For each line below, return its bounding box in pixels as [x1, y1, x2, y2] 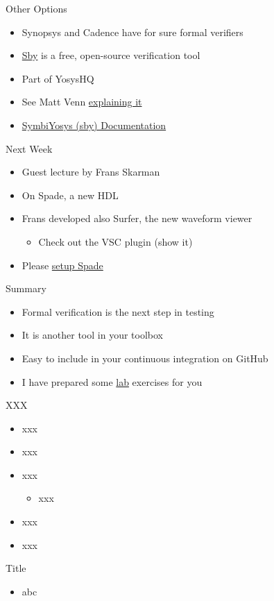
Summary [6, 281, 46, 296]
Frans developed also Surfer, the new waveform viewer [22, 211, 252, 226]
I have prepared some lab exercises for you [22, 374, 203, 389]
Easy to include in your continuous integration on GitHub [22, 350, 268, 365]
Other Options [6, 1, 67, 15]
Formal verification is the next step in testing [22, 304, 214, 319]
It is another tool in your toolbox [22, 328, 163, 342]
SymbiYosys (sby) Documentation [22, 117, 166, 132]
